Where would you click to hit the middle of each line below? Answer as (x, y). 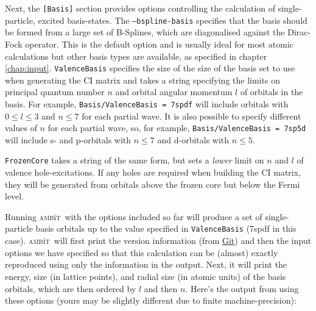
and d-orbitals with (193, 139)
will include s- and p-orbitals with (68, 139)
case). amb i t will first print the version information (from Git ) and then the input (158, 241)
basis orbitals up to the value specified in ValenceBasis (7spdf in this (166, 228)
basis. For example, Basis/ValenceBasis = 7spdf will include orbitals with (147, 103)
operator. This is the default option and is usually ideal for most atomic (159, 44)
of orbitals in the (272, 92)
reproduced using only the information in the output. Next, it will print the (146, 264)
